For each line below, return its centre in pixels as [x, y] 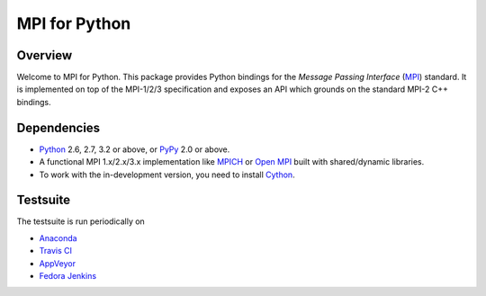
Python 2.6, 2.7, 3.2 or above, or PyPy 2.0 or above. [135, 149]
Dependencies [58, 127]
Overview [45, 55]
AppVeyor [58, 263]
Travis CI [55, 251]
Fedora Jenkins [68, 276]
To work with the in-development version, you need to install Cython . [167, 175]
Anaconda [58, 238]
